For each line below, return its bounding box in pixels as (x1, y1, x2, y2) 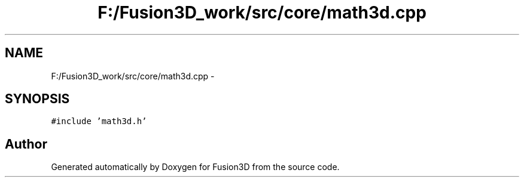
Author (5, 136, 47, 152)
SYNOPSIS (5, 91, 70, 107)
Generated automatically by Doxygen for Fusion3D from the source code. (51, 162, 340, 172)
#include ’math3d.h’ (51, 116, 147, 127)
